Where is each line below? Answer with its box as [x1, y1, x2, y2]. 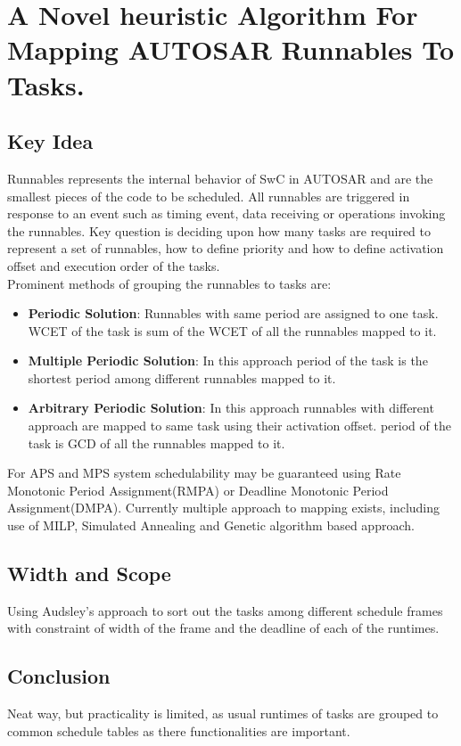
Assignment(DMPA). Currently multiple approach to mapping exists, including [7, 498, 440, 517]
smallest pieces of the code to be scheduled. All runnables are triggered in [7, 186, 410, 205]
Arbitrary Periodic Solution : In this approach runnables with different [28, 398, 434, 417]
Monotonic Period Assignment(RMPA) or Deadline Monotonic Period [7, 480, 389, 499]
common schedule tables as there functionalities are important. [7, 721, 350, 740]
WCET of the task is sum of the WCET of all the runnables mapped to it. [28, 321, 437, 340]
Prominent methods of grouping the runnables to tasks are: [7, 274, 332, 292]
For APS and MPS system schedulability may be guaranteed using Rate [7, 463, 401, 482]
